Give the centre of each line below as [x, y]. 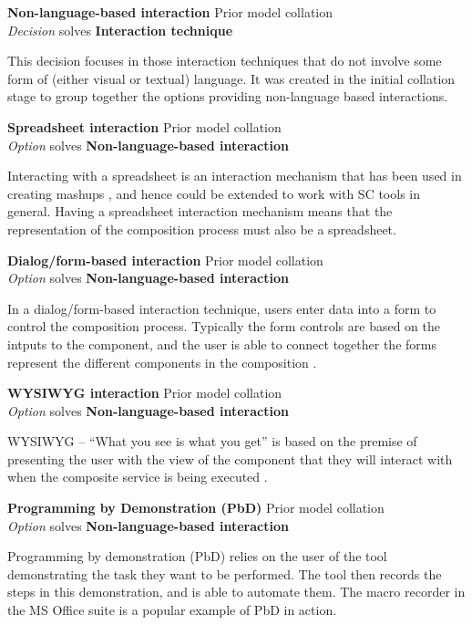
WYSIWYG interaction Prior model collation [145, 393]
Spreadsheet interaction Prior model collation [144, 126]
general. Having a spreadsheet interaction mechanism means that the [200, 211]
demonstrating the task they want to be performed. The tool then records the [225, 573]
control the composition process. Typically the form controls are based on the [224, 326]
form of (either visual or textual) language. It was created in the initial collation [231, 78]
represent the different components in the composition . [162, 362]
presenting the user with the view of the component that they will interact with [230, 458]
